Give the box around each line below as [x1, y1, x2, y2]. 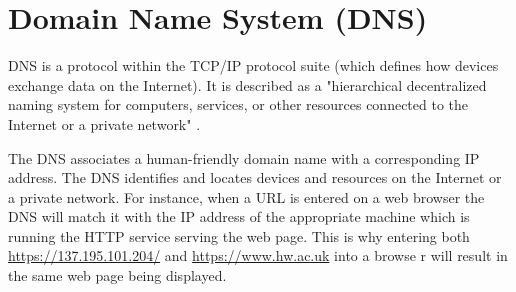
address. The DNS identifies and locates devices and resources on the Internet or [8, 167, 502, 188]
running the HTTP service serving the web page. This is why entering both [8, 225, 470, 246]
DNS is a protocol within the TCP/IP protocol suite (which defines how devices [8, 55, 499, 76]
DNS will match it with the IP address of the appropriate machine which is [8, 206, 470, 227]
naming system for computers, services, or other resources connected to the [8, 94, 469, 115]
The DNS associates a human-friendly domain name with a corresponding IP [8, 147, 480, 168]
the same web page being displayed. [8, 265, 227, 286]
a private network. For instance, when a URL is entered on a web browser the [8, 186, 485, 207]
